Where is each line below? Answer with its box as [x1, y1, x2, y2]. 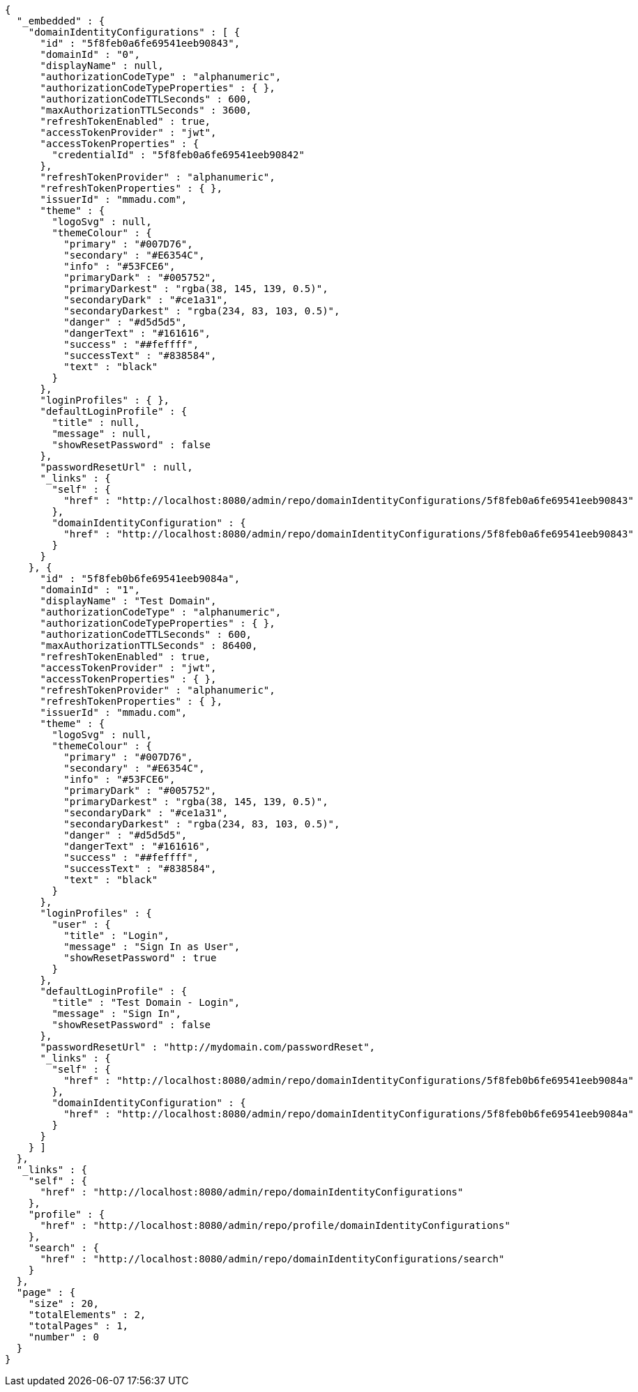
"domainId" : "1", [40, 584, 140, 595]
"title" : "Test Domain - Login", [52, 997, 241, 1008]
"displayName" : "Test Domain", [40, 595, 217, 606]
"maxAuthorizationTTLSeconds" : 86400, [40, 640, 258, 651]
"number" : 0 [28, 1331, 99, 1343]
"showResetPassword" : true [63, 952, 217, 963]
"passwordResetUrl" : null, [40, 461, 193, 473]
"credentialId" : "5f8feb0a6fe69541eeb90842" [52, 149, 305, 160]
